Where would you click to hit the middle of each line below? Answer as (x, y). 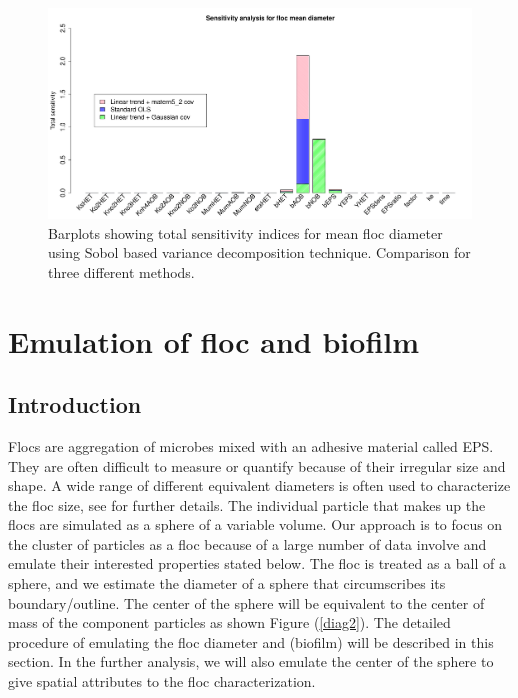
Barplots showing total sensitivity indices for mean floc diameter (245, 232)
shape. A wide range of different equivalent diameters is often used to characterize (259, 485)
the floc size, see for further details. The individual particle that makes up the (247, 504)
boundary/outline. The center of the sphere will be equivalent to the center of (246, 602)
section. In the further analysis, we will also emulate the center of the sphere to (251, 661)
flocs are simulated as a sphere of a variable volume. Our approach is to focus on (255, 524)
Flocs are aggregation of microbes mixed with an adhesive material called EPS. (251, 445)
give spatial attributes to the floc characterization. (162, 681)
